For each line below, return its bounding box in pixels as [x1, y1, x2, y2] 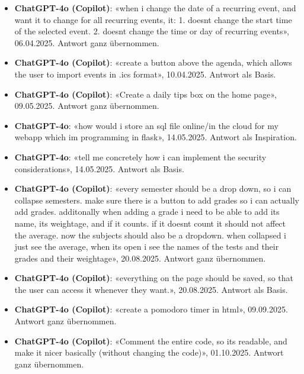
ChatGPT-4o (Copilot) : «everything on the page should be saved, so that [14, 272, 293, 284]
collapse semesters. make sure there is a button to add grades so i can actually [14, 194, 299, 206]
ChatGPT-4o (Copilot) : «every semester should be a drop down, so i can [14, 182, 292, 195]
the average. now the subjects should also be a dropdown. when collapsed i [14, 228, 286, 241]
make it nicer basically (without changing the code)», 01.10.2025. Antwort [14, 346, 284, 359]
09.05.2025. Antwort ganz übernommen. [14, 99, 159, 112]
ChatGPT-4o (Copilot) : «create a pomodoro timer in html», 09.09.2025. [14, 303, 288, 315]
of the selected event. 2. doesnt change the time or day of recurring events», [14, 25, 289, 37]
